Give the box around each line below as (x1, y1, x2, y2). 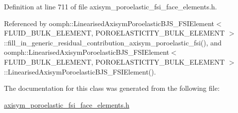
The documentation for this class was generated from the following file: (4, 83, 220, 93)
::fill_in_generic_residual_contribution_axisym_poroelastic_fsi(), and (4, 37, 222, 47)
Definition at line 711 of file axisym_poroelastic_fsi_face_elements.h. (4, 1, 217, 11)
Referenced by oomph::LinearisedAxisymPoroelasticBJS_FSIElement (4, 18, 215, 28)
